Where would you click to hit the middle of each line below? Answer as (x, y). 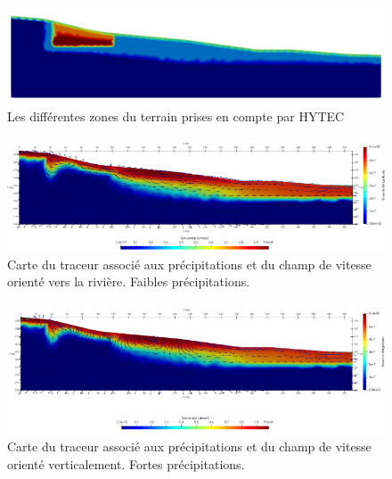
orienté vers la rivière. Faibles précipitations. (129, 281)
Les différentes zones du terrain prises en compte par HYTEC (176, 116)
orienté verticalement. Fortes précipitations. (126, 463)
